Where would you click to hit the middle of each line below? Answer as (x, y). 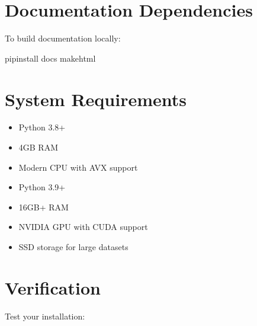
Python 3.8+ (42, 127)
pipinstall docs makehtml (50, 58)
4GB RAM (38, 147)
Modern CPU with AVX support (78, 167)
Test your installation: (45, 316)
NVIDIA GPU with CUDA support (83, 227)
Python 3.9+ (42, 187)
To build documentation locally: (63, 38)
